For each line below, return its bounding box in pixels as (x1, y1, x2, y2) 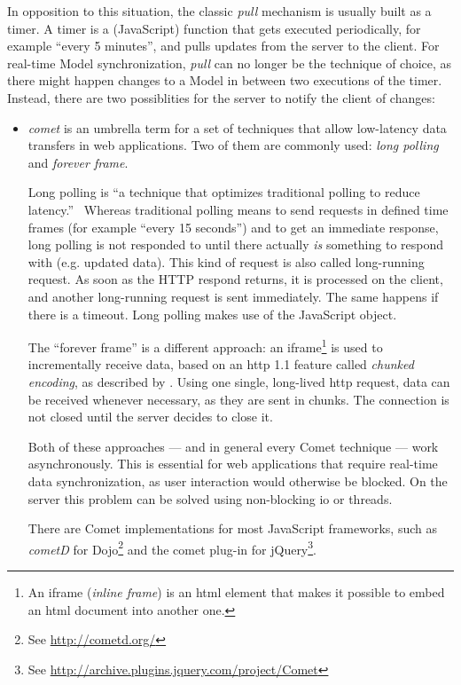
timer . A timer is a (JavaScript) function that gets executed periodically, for (7, 19, 421, 37)
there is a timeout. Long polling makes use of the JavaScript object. (27, 304, 397, 323)
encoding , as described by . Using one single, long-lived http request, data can (27, 372, 450, 390)
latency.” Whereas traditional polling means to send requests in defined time (27, 200, 449, 218)
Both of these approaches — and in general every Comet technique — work (27, 437, 439, 455)
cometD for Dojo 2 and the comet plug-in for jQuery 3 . (27, 537, 317, 558)
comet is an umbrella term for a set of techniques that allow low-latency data (27, 118, 447, 137)
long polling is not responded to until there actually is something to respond (27, 235, 444, 254)
